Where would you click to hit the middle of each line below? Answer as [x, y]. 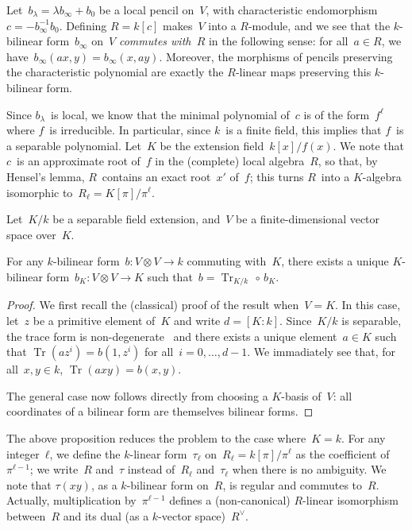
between [26, 515]
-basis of [301, 395]
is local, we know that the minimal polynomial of [170, 114]
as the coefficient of [343, 453]
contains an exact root [156, 176]
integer [23, 453]
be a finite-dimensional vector [308, 219]
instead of [151, 469]
